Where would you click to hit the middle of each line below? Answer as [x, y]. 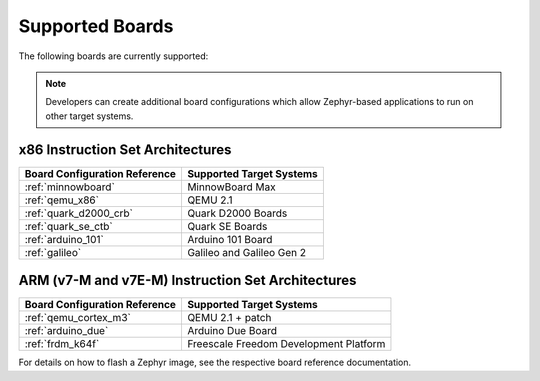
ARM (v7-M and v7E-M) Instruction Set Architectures [187, 280]
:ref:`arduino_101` [64, 239]
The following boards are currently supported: [113, 56]
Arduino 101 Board [229, 239]
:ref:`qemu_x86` [62, 200]
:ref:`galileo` [53, 252]
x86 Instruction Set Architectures [125, 149]
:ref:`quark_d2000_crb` [79, 213]
